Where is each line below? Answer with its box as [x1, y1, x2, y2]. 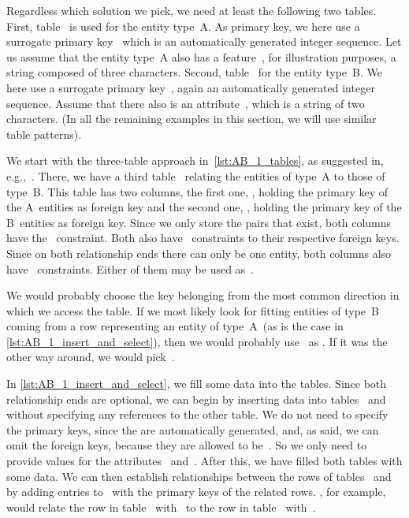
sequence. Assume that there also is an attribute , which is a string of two [6, 95, 365, 111]
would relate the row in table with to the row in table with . [6, 498, 316, 515]
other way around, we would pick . [6, 348, 175, 365]
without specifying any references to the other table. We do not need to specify [6, 406, 389, 423]
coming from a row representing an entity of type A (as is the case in [6, 318, 344, 334]
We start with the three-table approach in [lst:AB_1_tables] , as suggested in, [6, 152, 384, 169]
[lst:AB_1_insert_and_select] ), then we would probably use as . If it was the [6, 333, 388, 349]
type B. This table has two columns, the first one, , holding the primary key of [6, 183, 389, 199]
